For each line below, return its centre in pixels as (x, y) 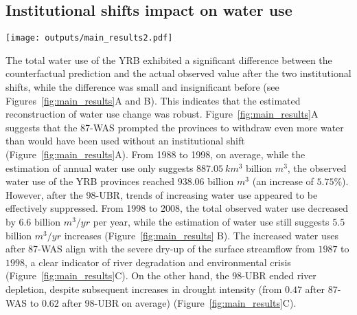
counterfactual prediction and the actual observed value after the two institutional (178, 73)
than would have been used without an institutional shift (125, 141)
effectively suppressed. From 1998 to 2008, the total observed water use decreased (177, 208)
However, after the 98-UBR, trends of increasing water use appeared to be (162, 194)
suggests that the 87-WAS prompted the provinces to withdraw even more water (175, 127)
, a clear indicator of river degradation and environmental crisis (158, 262)
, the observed (317, 167)
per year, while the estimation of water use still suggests (211, 221)
